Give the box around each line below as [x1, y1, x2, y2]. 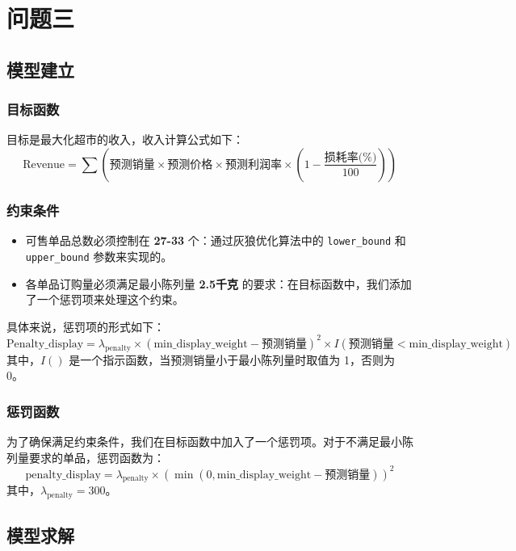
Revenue [23, 158, 65, 170]
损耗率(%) [324, 151, 377, 163]
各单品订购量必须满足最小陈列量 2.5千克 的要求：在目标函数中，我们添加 [25, 275, 412, 292]
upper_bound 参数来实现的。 [25, 247, 173, 264]
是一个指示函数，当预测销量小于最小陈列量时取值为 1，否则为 [69, 351, 395, 368]
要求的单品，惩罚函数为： [28, 448, 165, 465]
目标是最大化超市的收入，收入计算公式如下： [6, 131, 244, 148]
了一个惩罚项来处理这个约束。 [25, 291, 184, 308]
